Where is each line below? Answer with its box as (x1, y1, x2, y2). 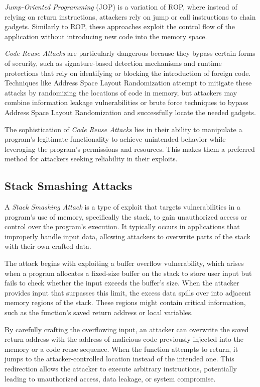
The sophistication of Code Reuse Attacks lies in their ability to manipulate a (5, 124, 242, 134)
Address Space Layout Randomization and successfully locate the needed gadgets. (5, 107, 256, 117)
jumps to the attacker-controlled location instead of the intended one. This (5, 353, 234, 364)
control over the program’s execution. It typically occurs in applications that (5, 221, 240, 232)
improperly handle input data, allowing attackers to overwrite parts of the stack (5, 231, 250, 241)
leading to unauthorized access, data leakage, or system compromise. (5, 373, 216, 383)
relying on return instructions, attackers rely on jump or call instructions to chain (5, 11, 256, 22)
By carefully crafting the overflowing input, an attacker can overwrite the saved (5, 324, 249, 334)
